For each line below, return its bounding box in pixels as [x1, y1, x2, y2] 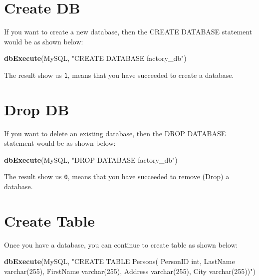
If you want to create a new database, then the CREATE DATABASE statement [4, 26, 253, 37]
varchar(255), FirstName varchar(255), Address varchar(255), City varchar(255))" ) [4, 266, 256, 277]
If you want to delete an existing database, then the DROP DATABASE [4, 128, 226, 138]
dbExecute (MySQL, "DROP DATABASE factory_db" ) [4, 154, 178, 165]
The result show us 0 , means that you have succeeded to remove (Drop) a [4, 171, 230, 182]
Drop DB [4, 99, 69, 119]
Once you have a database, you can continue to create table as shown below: [4, 239, 238, 250]
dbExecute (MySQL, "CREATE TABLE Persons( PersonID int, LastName [4, 256, 235, 267]
